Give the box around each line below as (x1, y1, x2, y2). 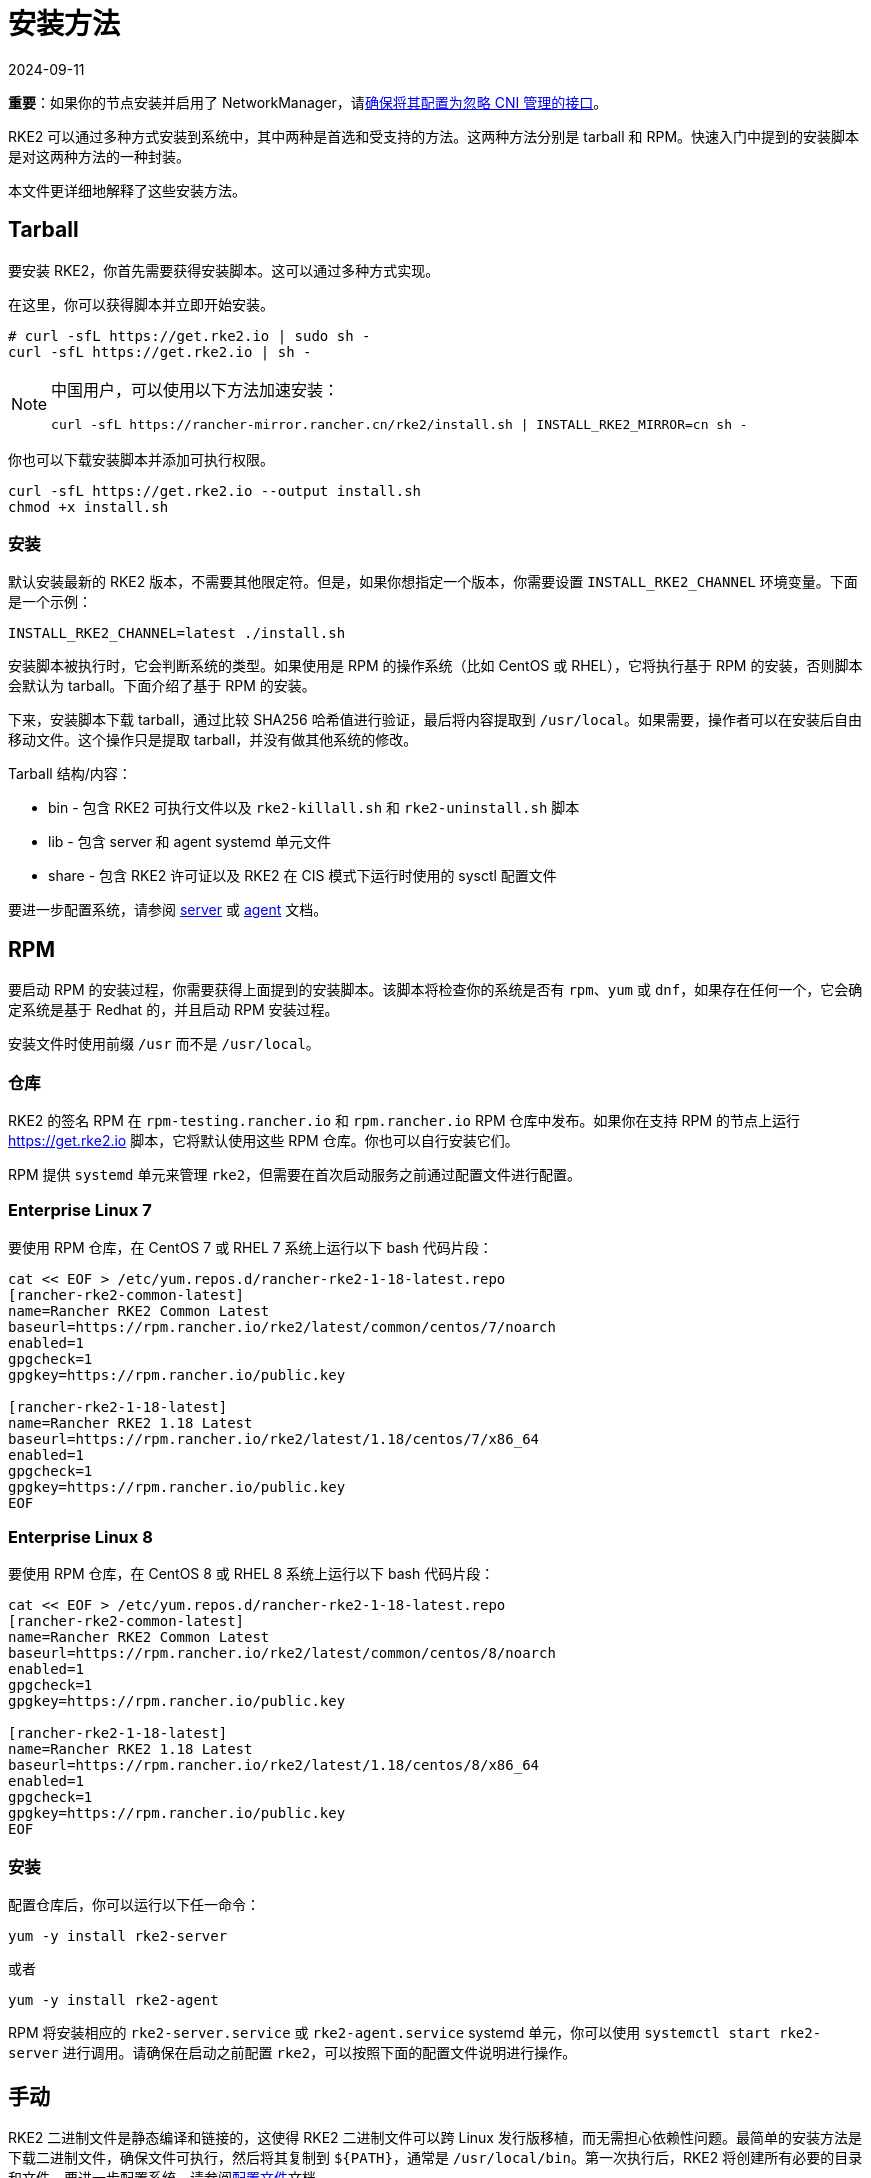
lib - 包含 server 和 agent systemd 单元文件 (48, 833, 331, 851)
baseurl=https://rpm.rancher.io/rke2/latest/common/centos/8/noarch (8, 1645, 556, 1662)
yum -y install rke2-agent (8, 1992, 219, 2009)
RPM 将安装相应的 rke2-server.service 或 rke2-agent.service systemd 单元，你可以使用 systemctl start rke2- (8, 2024, 822, 2042)
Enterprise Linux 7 (8, 1200, 152, 1221)
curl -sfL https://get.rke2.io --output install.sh (8, 482, 422, 499)
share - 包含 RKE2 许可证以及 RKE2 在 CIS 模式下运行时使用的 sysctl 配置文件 (48, 867, 557, 885)
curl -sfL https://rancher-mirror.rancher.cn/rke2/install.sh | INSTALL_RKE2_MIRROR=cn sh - (51, 416, 748, 432)
